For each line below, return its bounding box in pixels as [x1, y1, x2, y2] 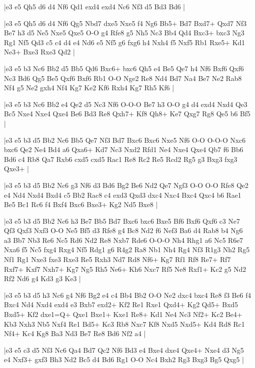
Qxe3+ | [4, 163, 29, 174]
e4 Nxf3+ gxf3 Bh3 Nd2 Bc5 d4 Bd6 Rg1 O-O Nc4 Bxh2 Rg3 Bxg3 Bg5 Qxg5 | [4, 354, 244, 365]
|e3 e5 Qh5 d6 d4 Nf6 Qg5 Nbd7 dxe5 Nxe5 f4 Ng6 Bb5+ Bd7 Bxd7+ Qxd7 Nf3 [4, 18, 247, 28]
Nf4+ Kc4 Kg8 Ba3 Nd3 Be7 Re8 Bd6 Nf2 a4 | [4, 328, 146, 339]
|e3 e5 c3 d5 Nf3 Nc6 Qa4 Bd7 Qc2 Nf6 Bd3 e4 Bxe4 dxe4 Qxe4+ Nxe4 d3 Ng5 [4, 344, 244, 355]
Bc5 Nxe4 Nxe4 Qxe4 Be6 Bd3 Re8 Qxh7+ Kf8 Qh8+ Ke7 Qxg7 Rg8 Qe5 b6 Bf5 [4, 108, 251, 119]
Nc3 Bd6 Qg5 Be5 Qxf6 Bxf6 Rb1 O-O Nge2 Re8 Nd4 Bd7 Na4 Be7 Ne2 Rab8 [4, 73, 242, 83]
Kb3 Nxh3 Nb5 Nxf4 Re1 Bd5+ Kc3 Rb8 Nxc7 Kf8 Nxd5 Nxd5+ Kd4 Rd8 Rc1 [4, 318, 245, 329]
